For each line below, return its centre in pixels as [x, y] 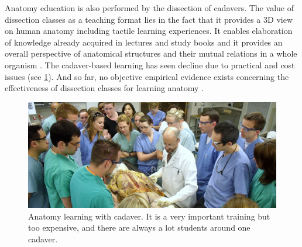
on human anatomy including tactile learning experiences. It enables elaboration [149, 31]
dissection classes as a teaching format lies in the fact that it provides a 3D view [149, 19]
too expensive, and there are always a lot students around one [139, 227]
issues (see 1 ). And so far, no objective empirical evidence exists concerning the [147, 76]
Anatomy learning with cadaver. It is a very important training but [149, 216]
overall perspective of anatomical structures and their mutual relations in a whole [151, 53]
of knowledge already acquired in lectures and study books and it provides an [144, 42]
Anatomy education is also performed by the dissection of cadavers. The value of [149, 8]
